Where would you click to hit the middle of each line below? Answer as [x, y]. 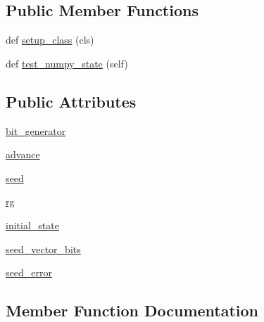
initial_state [32, 225]
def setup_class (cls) [50, 40]
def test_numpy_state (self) [67, 63]
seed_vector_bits [43, 249]
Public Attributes [71, 101]
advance [23, 154]
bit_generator [36, 130]
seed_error [29, 272]
